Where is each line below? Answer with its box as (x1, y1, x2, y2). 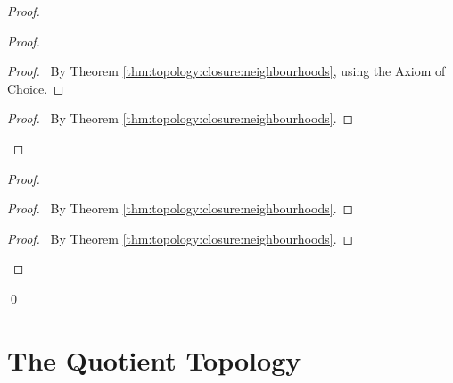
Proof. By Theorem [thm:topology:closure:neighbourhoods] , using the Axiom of (7, 62, 446, 80)
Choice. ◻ (7, 79, 64, 97)
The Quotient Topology (7, 341, 301, 378)
